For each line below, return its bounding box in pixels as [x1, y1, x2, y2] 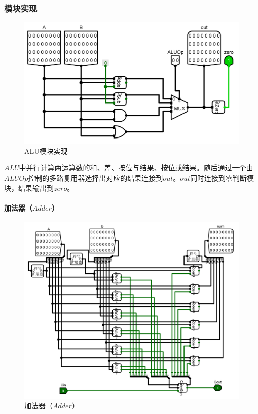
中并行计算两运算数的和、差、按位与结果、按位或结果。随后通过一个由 [19, 162, 253, 173]
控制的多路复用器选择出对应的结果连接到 [28, 172, 163, 183]
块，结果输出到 [4, 182, 54, 193]
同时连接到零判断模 [190, 172, 254, 183]
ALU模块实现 [24, 145, 68, 156]
